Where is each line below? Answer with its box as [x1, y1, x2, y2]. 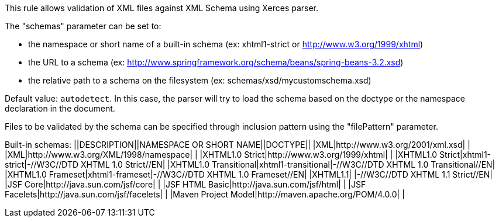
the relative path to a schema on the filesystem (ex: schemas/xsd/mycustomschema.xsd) [28, 75, 371, 85]
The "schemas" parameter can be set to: [5, 21, 161, 31]
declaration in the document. [5, 103, 115, 113]
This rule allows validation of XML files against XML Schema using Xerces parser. [5, 3, 319, 13]
